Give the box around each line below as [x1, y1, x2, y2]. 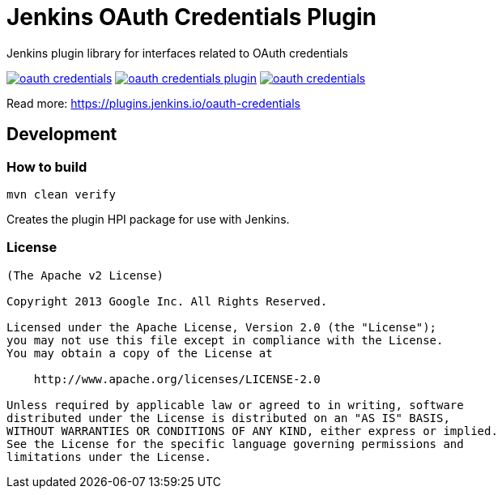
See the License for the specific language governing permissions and [6, 437, 464, 450]
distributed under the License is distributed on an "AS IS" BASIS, [6, 411, 450, 425]
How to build [6, 158, 87, 175]
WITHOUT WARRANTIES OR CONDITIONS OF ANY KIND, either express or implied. [6, 424, 498, 437]
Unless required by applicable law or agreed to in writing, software [6, 398, 464, 412]
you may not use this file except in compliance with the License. [6, 333, 444, 347]
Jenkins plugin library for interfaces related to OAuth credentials [6, 45, 348, 60]
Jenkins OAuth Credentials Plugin [6, 3, 376, 31]
